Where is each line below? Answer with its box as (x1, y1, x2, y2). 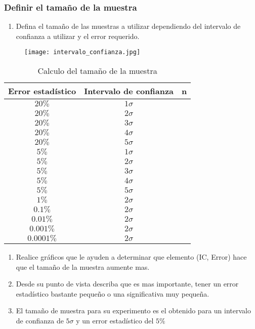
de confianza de (16, 315, 64, 326)
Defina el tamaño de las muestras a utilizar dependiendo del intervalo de (16, 21, 241, 31)
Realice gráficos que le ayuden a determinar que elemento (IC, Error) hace (16, 252, 247, 262)
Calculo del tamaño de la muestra (37, 65, 157, 77)
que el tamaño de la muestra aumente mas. (16, 261, 150, 272)
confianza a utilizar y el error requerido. (16, 30, 140, 41)
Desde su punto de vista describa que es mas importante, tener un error (16, 278, 239, 289)
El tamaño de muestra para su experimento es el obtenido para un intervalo (16, 305, 251, 316)
